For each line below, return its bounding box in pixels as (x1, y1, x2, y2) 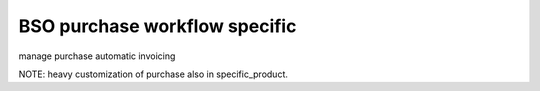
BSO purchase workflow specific (18, 15, 297, 37)
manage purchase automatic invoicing (18, 50, 176, 62)
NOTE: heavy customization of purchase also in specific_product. (18, 68, 289, 80)
